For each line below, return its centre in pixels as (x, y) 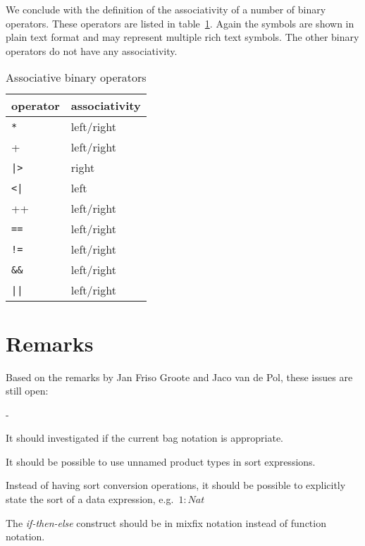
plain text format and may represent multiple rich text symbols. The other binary (182, 37)
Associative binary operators (76, 77)
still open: (27, 391)
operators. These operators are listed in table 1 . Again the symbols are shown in (180, 23)
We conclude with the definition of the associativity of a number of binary (166, 9)
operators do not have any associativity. (92, 50)
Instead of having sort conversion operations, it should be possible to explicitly (176, 485)
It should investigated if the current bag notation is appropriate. (144, 438)
